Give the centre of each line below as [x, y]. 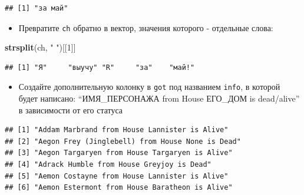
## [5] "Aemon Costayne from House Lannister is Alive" [117, 176]
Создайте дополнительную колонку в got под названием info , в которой [149, 87]
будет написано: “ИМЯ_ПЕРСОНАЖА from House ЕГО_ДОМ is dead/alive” [159, 98]
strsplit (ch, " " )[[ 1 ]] [40, 47]
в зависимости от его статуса [71, 110]
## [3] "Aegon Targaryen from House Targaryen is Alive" [119, 153]
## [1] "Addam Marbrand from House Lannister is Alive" [117, 130]
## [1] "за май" [37, 8]
